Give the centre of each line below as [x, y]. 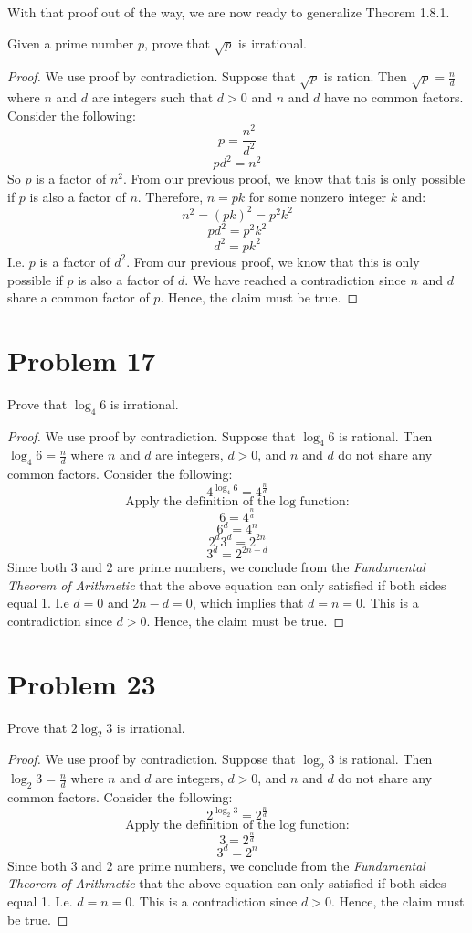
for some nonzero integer [318, 196]
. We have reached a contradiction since [295, 279]
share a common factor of [79, 297]
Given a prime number [71, 42]
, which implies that [248, 603]
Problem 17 [82, 360]
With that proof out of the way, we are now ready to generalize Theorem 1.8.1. [229, 12]
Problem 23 [82, 683]
